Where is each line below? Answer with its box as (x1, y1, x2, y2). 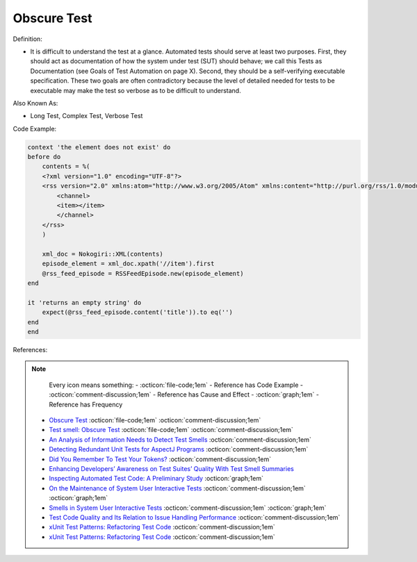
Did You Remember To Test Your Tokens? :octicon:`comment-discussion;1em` (49, 455, 271, 463)
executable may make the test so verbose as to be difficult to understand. (30, 86, 241, 94)
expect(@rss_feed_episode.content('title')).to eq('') (42, 308, 233, 316)
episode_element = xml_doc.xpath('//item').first (42, 260, 215, 267)
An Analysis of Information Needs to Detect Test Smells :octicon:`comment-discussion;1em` (49, 435, 312, 444)
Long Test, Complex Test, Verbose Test (30, 112, 143, 120)
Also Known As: (13, 99, 58, 107)
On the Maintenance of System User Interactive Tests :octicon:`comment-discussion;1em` (49, 484, 306, 493)
